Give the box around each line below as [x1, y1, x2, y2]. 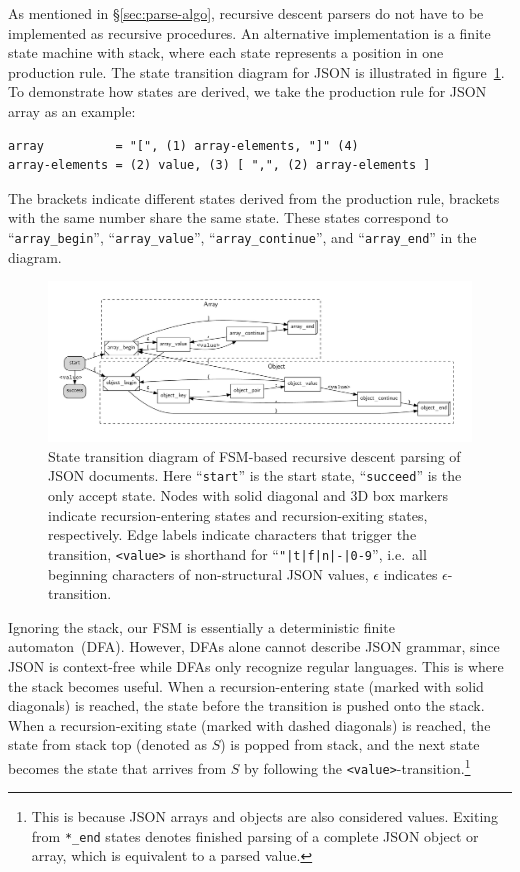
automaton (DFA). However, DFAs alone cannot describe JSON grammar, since [8, 636, 500, 657]
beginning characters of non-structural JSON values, [48, 563, 369, 584]
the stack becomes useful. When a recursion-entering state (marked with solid [8, 675, 484, 696]
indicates [383, 563, 438, 584]
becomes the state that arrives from [8, 757, 227, 778]
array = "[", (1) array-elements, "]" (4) [8, 138, 359, 153]
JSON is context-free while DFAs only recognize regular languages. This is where [8, 655, 504, 676]
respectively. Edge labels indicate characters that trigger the [48, 524, 417, 545]
